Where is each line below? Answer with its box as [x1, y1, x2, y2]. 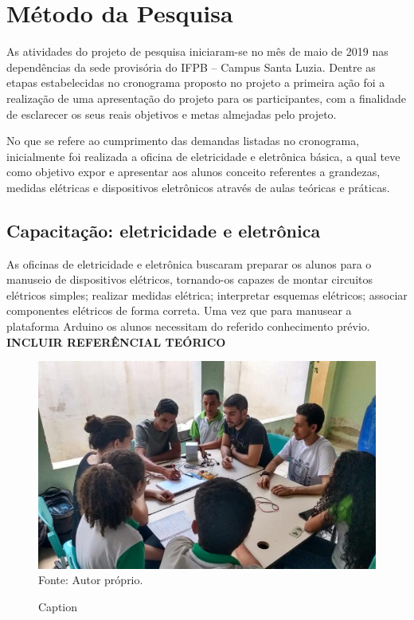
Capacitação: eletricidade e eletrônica [6, 218, 321, 242]
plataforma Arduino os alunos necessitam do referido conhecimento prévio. [6, 318, 370, 335]
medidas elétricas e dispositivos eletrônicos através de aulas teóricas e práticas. [6, 179, 390, 195]
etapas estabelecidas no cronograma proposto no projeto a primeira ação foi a [6, 74, 385, 91]
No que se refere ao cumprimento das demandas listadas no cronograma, [6, 132, 360, 149]
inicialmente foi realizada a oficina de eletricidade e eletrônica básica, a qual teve [6, 147, 400, 164]
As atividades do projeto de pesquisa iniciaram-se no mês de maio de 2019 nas [6, 43, 389, 60]
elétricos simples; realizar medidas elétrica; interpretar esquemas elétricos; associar [6, 286, 408, 303]
